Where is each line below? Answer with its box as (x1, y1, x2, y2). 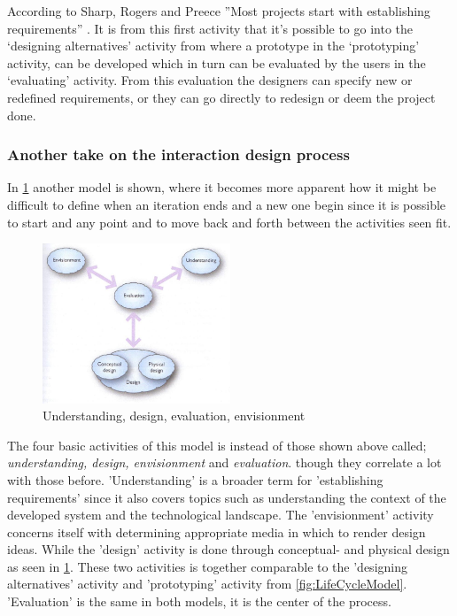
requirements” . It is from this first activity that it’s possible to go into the (7, 19, 414, 37)
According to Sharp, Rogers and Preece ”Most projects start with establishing (7, 2, 430, 19)
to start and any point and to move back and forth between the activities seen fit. (7, 212, 452, 231)
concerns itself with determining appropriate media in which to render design (7, 522, 426, 541)
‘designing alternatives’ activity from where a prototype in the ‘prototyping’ (7, 36, 420, 55)
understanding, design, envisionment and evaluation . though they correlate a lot (7, 453, 442, 472)
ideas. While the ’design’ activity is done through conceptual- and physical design (7, 540, 450, 558)
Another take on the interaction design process (7, 143, 350, 166)
